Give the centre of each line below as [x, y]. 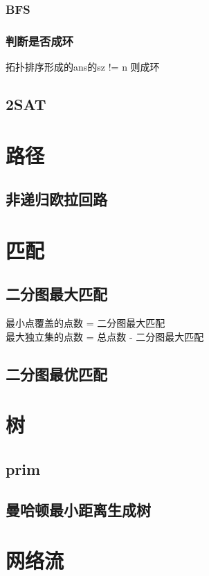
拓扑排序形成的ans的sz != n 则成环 [83, 67]
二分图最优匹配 [56, 373]
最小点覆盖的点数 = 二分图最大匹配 [85, 323]
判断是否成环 [40, 40]
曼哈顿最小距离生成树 [78, 509]
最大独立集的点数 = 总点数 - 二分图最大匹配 [105, 336]
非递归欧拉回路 [56, 199]
